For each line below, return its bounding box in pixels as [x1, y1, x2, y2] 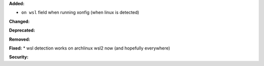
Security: [9, 54, 29, 60]
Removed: [9, 36, 30, 42]
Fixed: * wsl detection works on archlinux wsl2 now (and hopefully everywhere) [9, 45, 171, 51]
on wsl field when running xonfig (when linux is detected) [21, 10, 139, 16]
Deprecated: [9, 27, 35, 33]
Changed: [9, 18, 30, 24]
